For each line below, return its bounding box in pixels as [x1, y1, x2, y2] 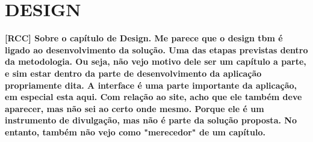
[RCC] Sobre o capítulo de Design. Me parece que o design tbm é [5, 32, 283, 44]
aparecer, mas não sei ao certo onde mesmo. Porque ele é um [5, 102, 264, 114]
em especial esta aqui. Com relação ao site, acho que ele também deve [5, 90, 302, 103]
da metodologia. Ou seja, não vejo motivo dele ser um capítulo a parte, [5, 55, 306, 68]
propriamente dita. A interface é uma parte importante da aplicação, [5, 78, 297, 91]
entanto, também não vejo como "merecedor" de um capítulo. [5, 125, 265, 138]
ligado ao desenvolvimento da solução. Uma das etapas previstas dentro [5, 43, 308, 56]
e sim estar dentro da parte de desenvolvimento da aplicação [5, 67, 262, 79]
